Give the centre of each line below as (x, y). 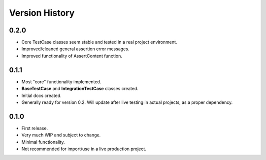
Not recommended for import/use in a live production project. (84, 149)
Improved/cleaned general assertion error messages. (75, 49)
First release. (35, 128)
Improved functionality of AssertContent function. (72, 56)
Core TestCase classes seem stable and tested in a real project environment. (99, 42)
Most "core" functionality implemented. (61, 82)
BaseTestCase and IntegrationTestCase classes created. (80, 89)
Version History (42, 13)
